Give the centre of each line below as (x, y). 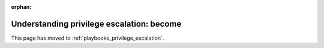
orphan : (21, 7)
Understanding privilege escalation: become (96, 24)
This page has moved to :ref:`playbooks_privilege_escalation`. (88, 38)
